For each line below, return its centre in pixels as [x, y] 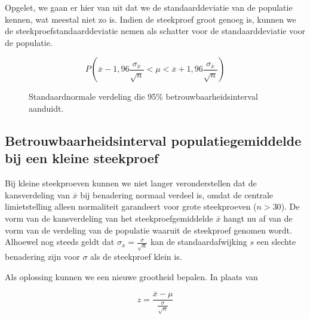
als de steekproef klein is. [136, 257]
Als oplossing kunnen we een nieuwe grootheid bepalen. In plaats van [131, 276]
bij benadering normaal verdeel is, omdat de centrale [177, 194]
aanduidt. [46, 108]
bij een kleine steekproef [82, 158]
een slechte [276, 242]
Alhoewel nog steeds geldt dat [60, 242]
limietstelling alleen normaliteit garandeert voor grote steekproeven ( [131, 206]
